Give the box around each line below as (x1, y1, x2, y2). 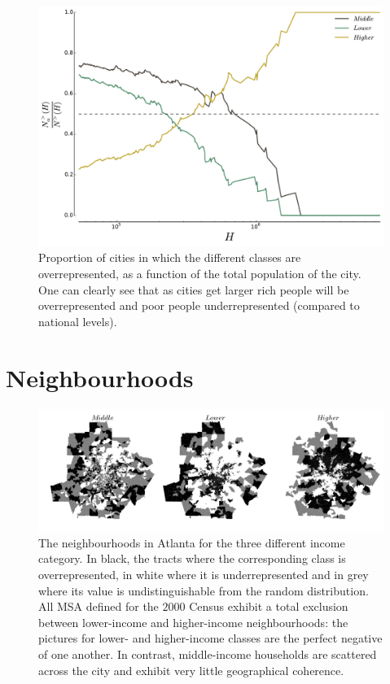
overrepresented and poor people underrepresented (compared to (38, 297, 360, 314)
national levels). (38, 312, 117, 329)
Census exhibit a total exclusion (189, 598, 348, 615)
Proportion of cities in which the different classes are (38, 249, 301, 266)
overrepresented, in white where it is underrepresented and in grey (38, 566, 369, 582)
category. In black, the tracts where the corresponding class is (38, 550, 346, 567)
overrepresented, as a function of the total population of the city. (38, 265, 362, 281)
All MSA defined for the (38, 598, 159, 615)
